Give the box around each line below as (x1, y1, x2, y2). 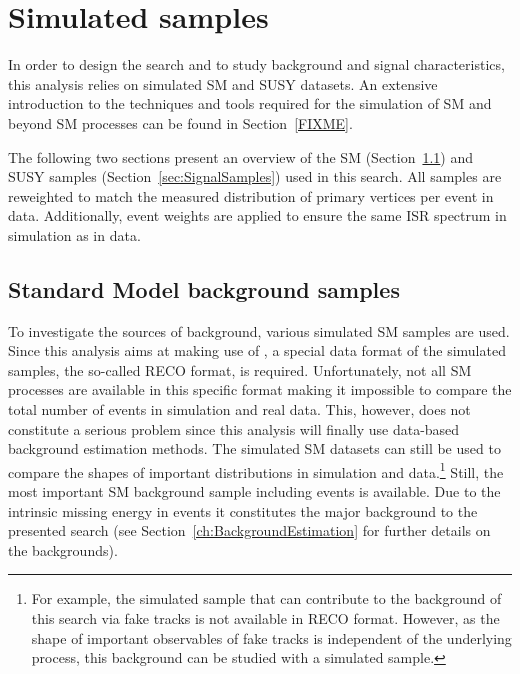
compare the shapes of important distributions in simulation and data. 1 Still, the (8, 458, 504, 482)
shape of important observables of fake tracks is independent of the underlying (31, 627, 512, 648)
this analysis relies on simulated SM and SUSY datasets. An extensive (8, 73, 438, 94)
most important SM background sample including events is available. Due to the (8, 481, 501, 502)
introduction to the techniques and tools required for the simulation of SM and (8, 93, 492, 114)
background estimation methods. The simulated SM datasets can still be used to (8, 438, 501, 459)
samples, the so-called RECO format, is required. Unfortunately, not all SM (8, 359, 472, 380)
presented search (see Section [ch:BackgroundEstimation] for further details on (8, 520, 491, 541)
